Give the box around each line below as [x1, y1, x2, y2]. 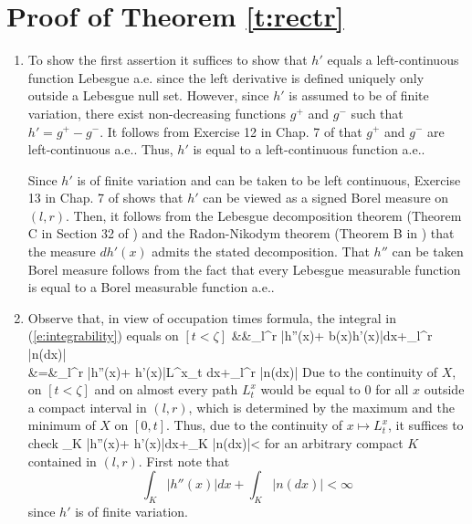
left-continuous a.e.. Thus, [27, 140, 173, 159]
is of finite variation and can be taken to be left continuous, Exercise [77, 170, 461, 189]
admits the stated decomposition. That [152, 242, 370, 261]
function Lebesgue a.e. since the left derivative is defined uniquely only [27, 68, 425, 87]
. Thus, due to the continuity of [166, 415, 342, 435]
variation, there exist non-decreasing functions [27, 103, 287, 122]
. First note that [138, 451, 230, 470]
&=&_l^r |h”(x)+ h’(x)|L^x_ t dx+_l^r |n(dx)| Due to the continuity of [27, 362, 437, 381]
